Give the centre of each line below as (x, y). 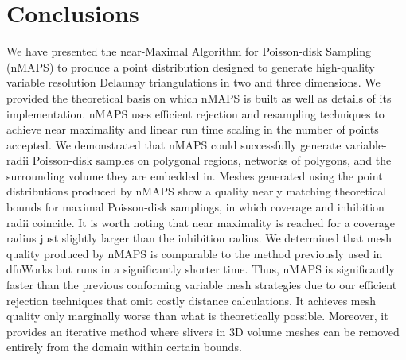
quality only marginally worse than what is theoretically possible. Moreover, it (197, 316)
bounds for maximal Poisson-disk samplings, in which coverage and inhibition (195, 207)
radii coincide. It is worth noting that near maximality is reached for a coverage (201, 222)
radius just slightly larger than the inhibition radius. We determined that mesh (199, 238)
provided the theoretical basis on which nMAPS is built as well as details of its (199, 97)
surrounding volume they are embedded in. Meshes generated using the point (195, 175)
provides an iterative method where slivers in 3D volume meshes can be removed (203, 331)
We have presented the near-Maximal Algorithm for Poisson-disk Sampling (189, 51)
